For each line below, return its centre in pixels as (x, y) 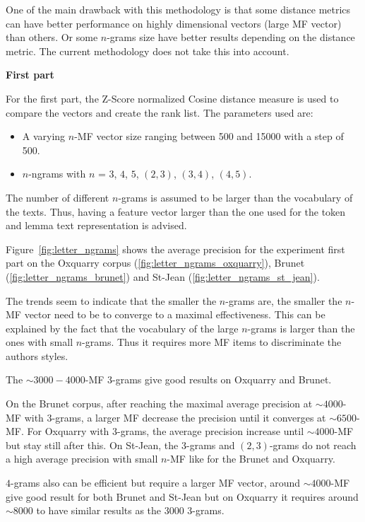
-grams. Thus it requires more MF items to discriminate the (212, 342)
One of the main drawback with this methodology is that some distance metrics (178, 9)
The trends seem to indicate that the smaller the (111, 300)
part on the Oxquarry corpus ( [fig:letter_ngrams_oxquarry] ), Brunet (155, 263)
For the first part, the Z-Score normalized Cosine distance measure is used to (172, 98)
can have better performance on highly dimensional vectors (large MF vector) (174, 23)
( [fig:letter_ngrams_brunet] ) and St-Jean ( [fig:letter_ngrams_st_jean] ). (163, 276)
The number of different (58, 197)
